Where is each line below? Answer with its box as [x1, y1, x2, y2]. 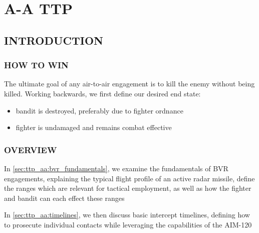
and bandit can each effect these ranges [4, 192, 125, 203]
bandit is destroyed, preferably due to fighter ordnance [16, 105, 183, 115]
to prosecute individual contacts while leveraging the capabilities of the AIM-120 [4, 219, 252, 229]
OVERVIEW [4, 143, 57, 156]
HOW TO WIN [4, 59, 69, 71]
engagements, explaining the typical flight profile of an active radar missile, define [4, 173, 255, 183]
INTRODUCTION [4, 32, 104, 48]
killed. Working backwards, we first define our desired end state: [4, 88, 201, 98]
